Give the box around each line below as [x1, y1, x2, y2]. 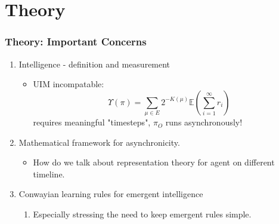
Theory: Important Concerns [5, 34, 147, 49]
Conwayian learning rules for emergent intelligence [18, 188, 203, 200]
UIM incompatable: [33, 78, 104, 90]
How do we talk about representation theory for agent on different [33, 156, 275, 168]
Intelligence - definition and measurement [18, 57, 170, 70]
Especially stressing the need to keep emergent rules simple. [33, 208, 252, 220]
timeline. [33, 167, 65, 180]
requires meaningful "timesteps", [33, 116, 151, 128]
